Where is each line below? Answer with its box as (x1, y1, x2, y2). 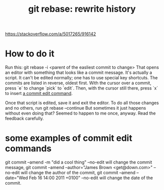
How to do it (5, 48, 55, 59)
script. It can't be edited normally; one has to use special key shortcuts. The (5, 75, 158, 81)
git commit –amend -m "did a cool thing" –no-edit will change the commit (5, 159, 152, 165)
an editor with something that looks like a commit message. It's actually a (5, 70, 152, 75)
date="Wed (5, 175, 28, 181)
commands (5, 143, 52, 154)
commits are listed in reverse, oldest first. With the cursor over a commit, (5, 80, 151, 86)
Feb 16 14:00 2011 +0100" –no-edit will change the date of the (29, 175, 153, 181)
